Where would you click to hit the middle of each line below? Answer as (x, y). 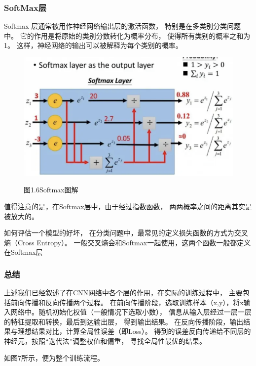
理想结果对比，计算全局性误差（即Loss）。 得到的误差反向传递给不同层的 (134, 331)
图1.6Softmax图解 (51, 190)
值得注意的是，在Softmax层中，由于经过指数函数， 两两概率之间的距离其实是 (128, 206)
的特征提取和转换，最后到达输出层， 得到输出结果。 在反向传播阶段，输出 (124, 321)
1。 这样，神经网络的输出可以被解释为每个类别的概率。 (93, 45)
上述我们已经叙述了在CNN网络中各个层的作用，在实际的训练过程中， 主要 (123, 293)
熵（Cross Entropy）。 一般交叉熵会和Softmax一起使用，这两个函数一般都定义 (128, 242)
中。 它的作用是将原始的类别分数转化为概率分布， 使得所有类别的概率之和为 (127, 35)
